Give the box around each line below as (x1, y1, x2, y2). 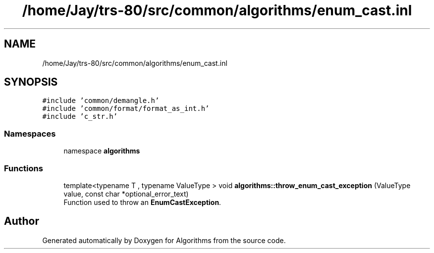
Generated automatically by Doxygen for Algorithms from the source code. (42, 236, 286, 245)
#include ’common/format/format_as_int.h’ (42, 104, 210, 113)
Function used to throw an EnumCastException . (63, 198, 221, 206)
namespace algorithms (63, 147, 140, 155)
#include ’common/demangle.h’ (42, 97, 160, 105)
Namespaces (4, 128, 56, 139)
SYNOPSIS (4, 76, 58, 89)
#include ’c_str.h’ (42, 112, 118, 121)
